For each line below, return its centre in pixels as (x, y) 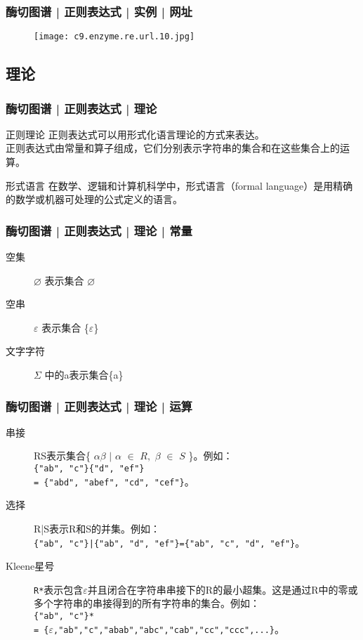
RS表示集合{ (62, 456)
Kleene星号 (30, 566)
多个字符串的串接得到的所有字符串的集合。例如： (147, 603)
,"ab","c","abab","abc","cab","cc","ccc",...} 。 (169, 628)
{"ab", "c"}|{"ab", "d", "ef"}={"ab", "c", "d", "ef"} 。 (170, 542)
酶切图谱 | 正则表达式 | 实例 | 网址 (99, 11)
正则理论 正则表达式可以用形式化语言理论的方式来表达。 (135, 134)
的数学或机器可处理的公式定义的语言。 (94, 199)
